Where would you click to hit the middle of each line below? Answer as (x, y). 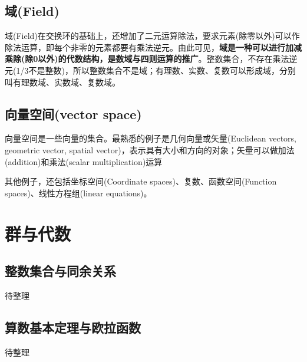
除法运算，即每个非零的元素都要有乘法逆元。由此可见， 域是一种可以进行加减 (153, 47)
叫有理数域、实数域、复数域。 (62, 82)
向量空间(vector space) (73, 113)
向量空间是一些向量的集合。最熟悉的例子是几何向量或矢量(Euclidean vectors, (151, 138)
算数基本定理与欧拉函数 (73, 327)
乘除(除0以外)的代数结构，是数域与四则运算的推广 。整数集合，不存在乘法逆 (151, 59)
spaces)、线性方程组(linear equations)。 (78, 192)
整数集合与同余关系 (60, 271)
